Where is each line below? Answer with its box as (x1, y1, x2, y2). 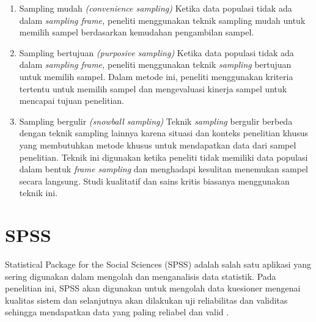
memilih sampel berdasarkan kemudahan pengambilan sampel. (19, 26, 254, 38)
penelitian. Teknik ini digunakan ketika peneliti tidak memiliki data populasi (19, 150, 308, 163)
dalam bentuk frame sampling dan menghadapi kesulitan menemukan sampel (19, 163, 308, 175)
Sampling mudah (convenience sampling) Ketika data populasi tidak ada (19, 2, 292, 14)
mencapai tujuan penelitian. (19, 94, 124, 107)
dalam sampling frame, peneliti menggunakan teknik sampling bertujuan (19, 58, 292, 71)
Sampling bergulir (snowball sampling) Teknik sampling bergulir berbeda (19, 114, 293, 127)
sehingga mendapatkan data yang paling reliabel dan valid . (5, 306, 229, 318)
